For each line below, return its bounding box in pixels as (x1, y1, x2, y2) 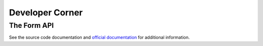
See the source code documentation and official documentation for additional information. (9, 34, 190, 40)
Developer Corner (9, 7, 83, 18)
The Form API (9, 21, 54, 30)
